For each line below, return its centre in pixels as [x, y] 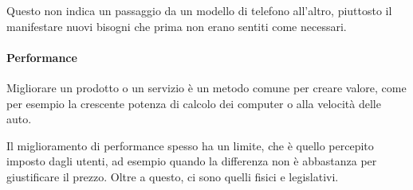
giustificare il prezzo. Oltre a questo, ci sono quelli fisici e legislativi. [173, 176]
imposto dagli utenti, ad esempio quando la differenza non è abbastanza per [192, 161]
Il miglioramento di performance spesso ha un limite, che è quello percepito [190, 145]
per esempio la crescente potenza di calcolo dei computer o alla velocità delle [194, 103]
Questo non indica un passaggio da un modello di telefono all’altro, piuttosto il [199, 10]
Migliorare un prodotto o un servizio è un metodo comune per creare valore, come [206, 87]
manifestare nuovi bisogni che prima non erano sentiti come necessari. [177, 26]
